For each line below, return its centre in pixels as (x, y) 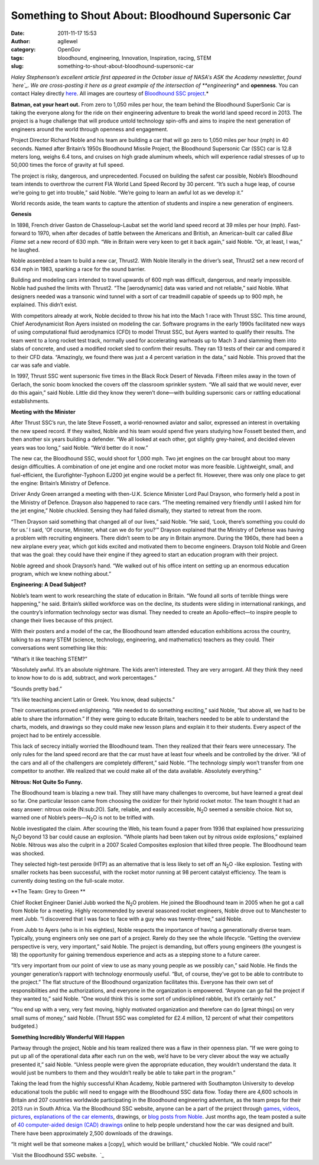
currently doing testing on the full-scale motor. (68, 880)
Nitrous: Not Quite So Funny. (47, 782)
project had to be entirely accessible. (56, 735)
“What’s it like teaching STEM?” (49, 659)
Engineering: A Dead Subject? (49, 585)
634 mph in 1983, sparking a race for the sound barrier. (78, 269)
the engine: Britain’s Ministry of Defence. (61, 483)
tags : (17, 58)
